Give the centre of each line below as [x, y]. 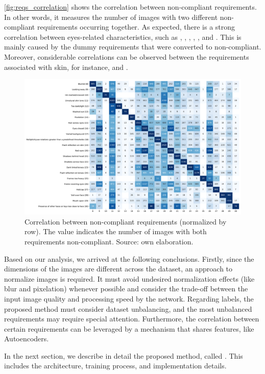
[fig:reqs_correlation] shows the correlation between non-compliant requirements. [130, 7]
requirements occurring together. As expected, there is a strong [136, 27]
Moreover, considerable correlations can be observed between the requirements [127, 56]
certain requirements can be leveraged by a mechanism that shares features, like [129, 328]
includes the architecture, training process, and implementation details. [115, 366]
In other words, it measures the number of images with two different [111, 17]
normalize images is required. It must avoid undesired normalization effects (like [129, 278]
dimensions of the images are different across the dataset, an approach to [118, 269]
